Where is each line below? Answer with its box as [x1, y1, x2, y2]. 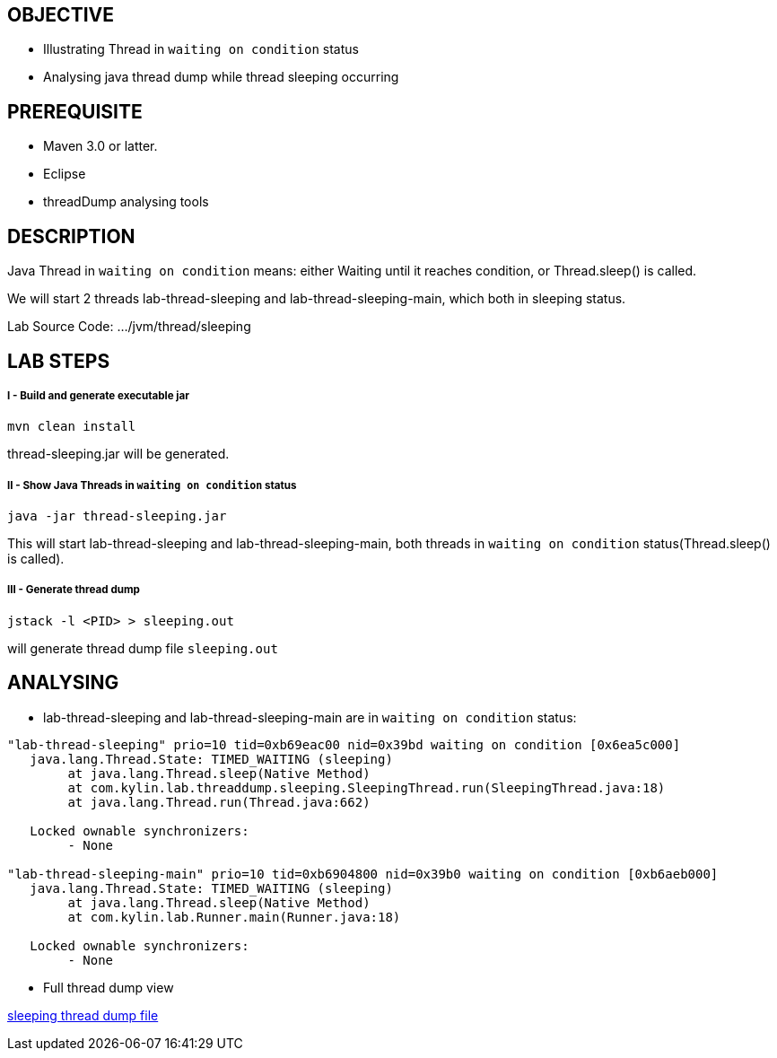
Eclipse [43, 166, 86, 182]
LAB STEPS [7, 349, 110, 372]
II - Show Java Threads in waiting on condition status [7, 478, 297, 492]
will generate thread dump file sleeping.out [7, 640, 278, 656]
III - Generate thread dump [7, 583, 140, 597]
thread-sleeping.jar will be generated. [7, 446, 230, 462]
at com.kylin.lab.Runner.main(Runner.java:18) [67, 909, 401, 924]
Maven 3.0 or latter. [43, 138, 158, 154]
